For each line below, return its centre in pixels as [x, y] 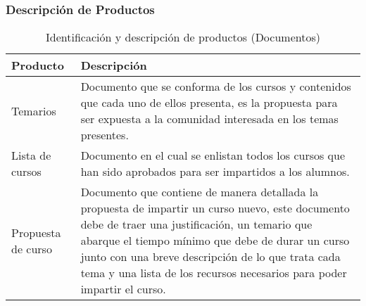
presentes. [105, 135]
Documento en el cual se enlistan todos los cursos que [213, 155]
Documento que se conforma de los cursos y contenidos [216, 87]
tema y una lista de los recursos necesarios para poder [214, 273]
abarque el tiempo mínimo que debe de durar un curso [215, 241]
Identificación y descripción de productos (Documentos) [183, 37]
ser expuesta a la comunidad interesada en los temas [209, 119]
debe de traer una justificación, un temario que [196, 224]
